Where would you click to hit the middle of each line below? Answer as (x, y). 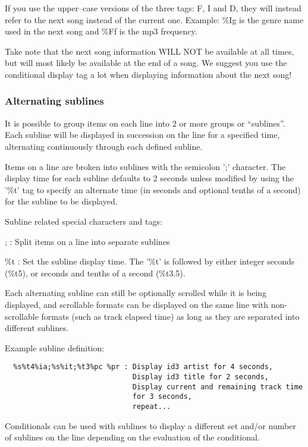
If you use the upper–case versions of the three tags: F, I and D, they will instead (153, 8)
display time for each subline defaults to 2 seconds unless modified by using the (149, 178)
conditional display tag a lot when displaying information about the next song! (148, 74)
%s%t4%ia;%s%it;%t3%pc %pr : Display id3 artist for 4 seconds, (143, 367)
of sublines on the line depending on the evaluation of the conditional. (132, 437)
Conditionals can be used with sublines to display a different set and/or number (150, 425)
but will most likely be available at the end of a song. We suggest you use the (146, 63)
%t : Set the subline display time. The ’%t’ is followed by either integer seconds (150, 261)
